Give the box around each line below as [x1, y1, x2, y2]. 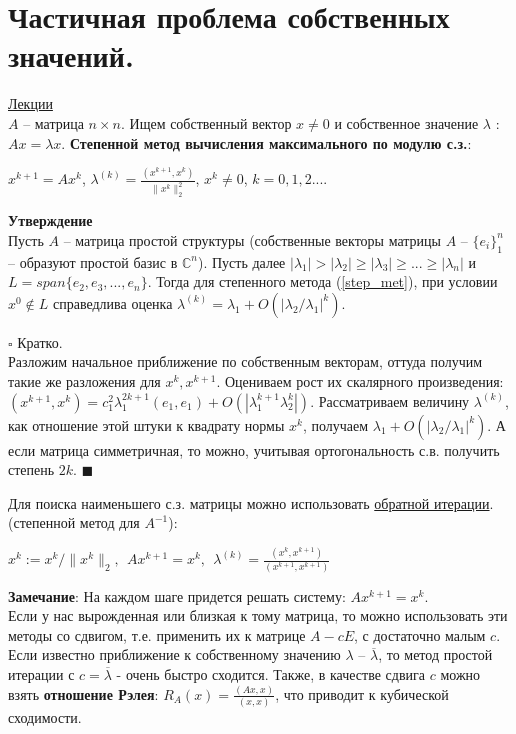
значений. [8, 35, 134, 76]
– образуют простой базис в [8, 251, 178, 272]
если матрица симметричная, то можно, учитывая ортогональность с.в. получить [8, 439, 500, 460]
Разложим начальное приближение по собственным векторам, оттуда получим [8, 351, 483, 372]
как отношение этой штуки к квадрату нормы [8, 414, 285, 435]
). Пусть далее [197, 251, 286, 272]
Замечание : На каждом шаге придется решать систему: [8, 585, 346, 606]
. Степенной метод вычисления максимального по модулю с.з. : [61, 132, 472, 153]
